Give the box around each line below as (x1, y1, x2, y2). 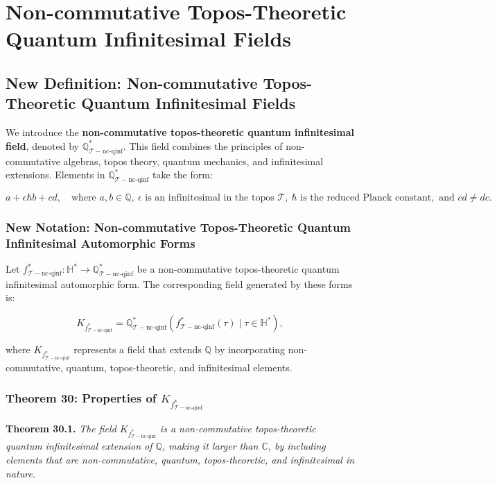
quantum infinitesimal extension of (6, 439, 152, 453)
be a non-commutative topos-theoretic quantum (137, 262, 340, 276)
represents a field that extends (73, 342, 202, 357)
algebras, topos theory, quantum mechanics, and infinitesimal (63, 153, 324, 168)
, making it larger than (162, 439, 259, 453)
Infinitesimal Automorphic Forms (6, 234, 195, 251)
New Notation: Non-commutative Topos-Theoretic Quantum (6, 218, 351, 235)
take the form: (152, 167, 213, 182)
